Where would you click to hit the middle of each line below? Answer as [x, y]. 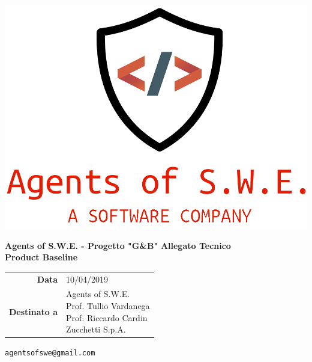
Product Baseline [41, 257]
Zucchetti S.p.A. [96, 329]
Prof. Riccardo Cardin [107, 317]
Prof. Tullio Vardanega [108, 305]
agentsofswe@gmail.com [50, 353]
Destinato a [34, 311]
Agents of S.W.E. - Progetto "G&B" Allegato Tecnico [118, 245]
